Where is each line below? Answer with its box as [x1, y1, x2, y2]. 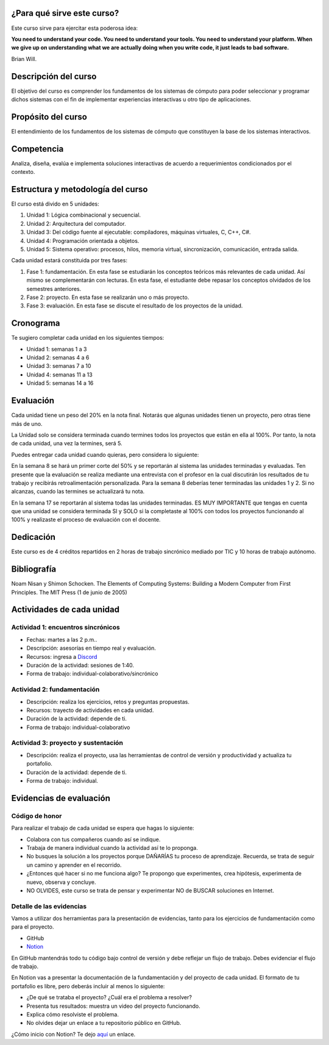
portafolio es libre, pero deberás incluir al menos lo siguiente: [11, 982, 165, 989]
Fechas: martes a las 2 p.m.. [26, 636, 97, 643]
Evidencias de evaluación [11, 793, 111, 803]
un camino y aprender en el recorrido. [26, 861, 122, 869]
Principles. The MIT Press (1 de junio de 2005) [11, 589, 127, 596]
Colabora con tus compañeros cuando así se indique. [26, 836, 161, 843]
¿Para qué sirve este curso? [11, 8, 119, 18]
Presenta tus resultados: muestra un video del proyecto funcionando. [26, 1002, 200, 1010]
